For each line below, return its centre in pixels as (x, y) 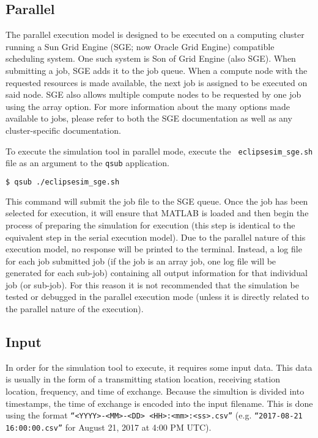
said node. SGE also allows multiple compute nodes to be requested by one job (153, 94)
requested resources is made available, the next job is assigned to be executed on (157, 82)
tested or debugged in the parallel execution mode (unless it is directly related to (157, 297)
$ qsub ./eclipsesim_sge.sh (63, 182)
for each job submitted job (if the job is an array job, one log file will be (141, 261)
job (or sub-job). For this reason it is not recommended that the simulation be (152, 284)
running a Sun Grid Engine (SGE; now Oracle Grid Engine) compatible (140, 46)
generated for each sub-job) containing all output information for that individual (157, 273)
